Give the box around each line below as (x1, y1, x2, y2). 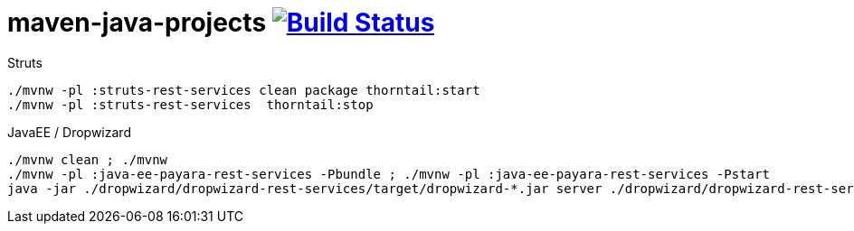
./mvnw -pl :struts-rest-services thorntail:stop (7, 97, 374, 112)
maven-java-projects (7, 7, 267, 38)
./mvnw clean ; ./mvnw (7, 152, 168, 167)
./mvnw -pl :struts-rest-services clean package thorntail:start (7, 82, 480, 97)
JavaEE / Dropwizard (7, 124, 131, 140)
